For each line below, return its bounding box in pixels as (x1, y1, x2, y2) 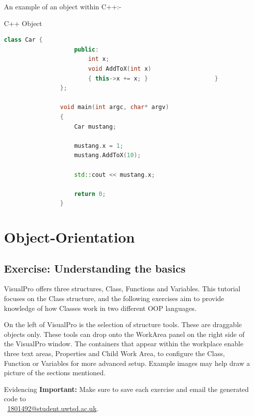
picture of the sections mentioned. (4, 367, 106, 378)
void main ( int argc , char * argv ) (60, 104, 169, 111)
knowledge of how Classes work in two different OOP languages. (4, 303, 197, 313)
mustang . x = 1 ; (74, 142, 124, 149)
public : (74, 46, 99, 53)
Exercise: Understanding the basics (4, 260, 186, 276)
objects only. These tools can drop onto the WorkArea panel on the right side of (4, 329, 245, 339)
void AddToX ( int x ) (88, 65, 152, 72)
